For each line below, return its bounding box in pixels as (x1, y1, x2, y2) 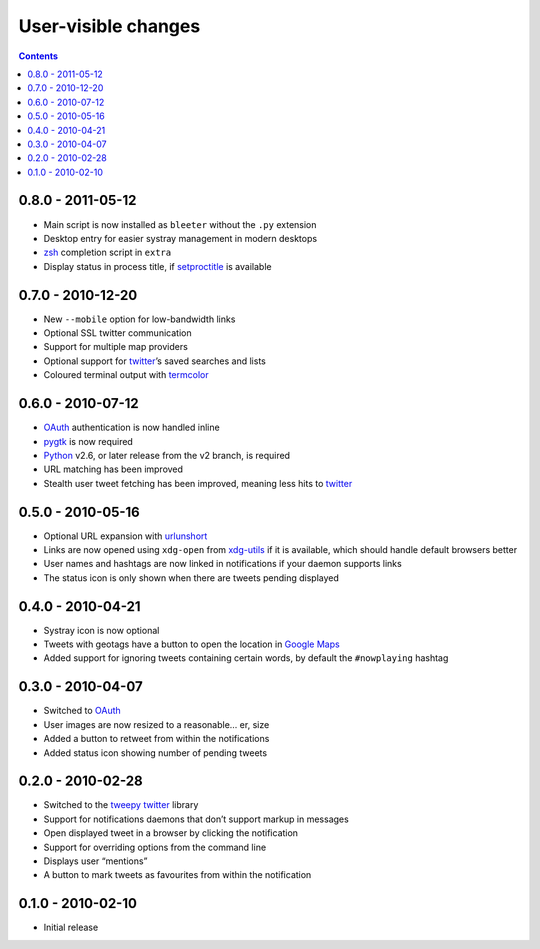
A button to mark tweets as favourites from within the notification (43, 869, 312, 881)
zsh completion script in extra (43, 246, 172, 259)
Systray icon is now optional (43, 624, 160, 636)
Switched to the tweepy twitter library (43, 799, 199, 811)
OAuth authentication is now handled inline (43, 421, 220, 434)
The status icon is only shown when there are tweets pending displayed (43, 571, 340, 584)
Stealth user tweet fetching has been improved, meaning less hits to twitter (43, 477, 353, 489)
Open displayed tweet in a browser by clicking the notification (43, 827, 299, 839)
